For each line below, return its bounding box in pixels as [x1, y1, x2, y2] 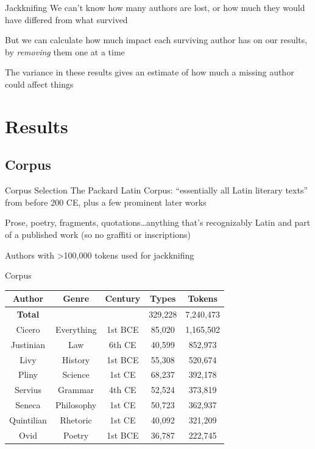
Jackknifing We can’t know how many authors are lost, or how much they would [5, 1, 305, 13]
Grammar [58, 383, 94, 396]
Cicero [16, 322, 40, 335]
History [62, 353, 90, 366]
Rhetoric [60, 413, 92, 426]
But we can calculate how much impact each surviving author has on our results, [5, 33, 308, 46]
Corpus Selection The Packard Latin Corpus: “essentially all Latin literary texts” [5, 184, 308, 197]
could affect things [5, 77, 74, 90]
